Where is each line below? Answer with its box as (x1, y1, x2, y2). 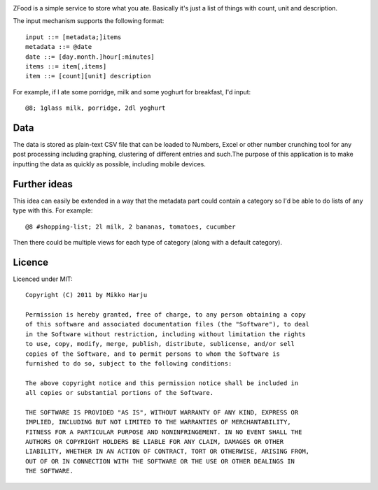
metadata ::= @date (25, 43, 92, 51)
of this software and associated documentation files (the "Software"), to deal (25, 320, 310, 329)
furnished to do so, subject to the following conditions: (25, 359, 232, 367)
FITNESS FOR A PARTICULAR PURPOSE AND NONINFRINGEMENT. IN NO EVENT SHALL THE (25, 428, 302, 436)
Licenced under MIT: (13, 275, 73, 283)
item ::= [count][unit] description (25, 72, 151, 80)
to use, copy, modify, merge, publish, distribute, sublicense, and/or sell (25, 340, 295, 348)
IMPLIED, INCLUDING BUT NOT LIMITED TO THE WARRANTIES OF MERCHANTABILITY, (25, 418, 291, 426)
